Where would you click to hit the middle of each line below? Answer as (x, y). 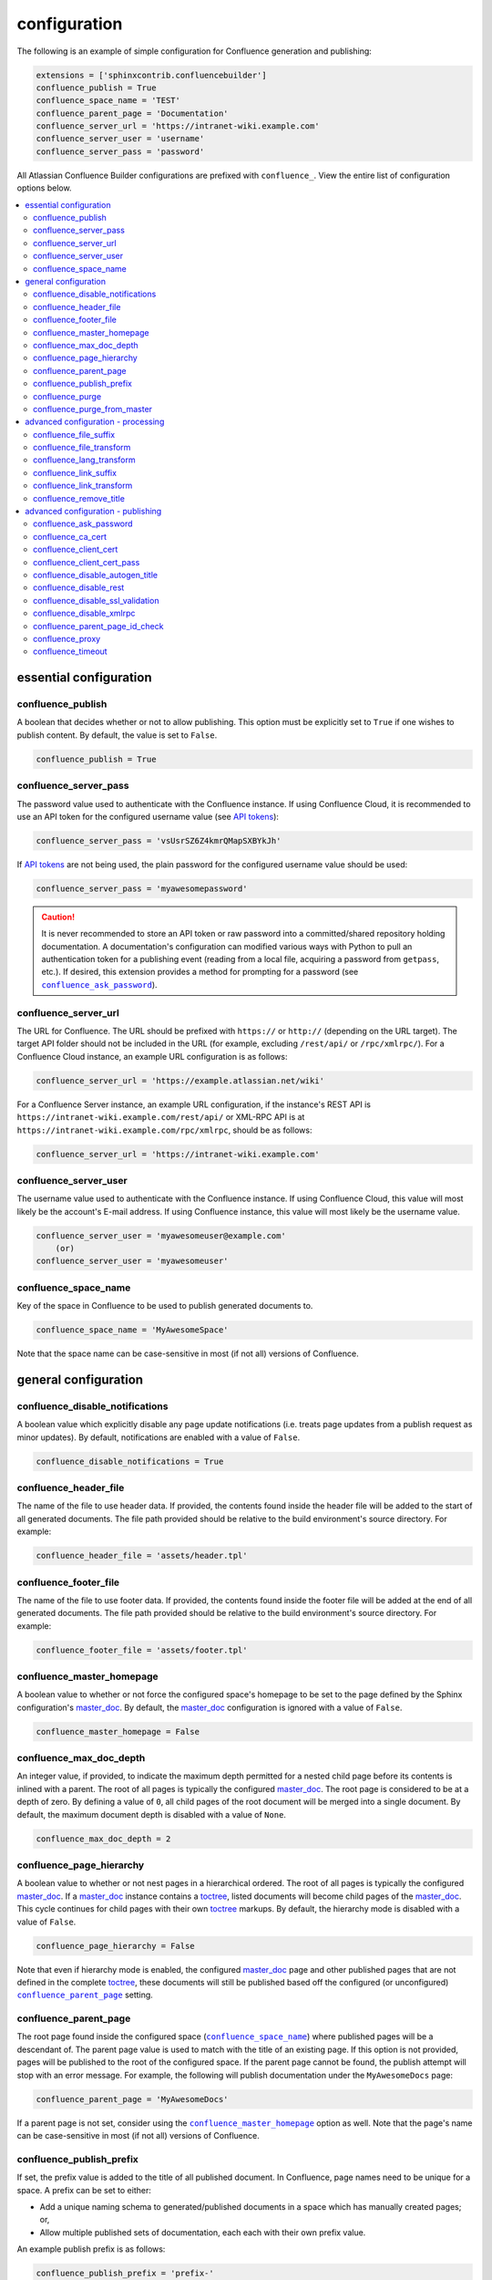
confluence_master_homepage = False (118, 1731)
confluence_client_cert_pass (87, 562)
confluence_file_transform (82, 448)
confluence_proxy (67, 638)
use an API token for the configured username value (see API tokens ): (148, 816)
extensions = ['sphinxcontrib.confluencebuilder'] (152, 75)
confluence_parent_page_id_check (98, 626)
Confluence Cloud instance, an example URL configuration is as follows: (152, 1056)
